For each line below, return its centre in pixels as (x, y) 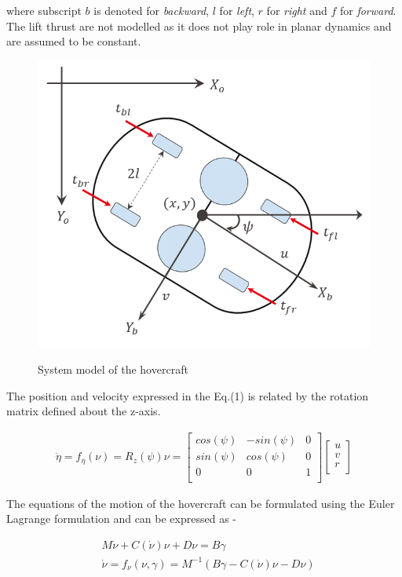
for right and (297, 10)
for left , (237, 10)
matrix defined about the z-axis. (84, 411)
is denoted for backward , (152, 10)
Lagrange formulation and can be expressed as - (121, 519)
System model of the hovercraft (113, 369)
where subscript (44, 10)
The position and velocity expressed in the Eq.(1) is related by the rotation (188, 395)
